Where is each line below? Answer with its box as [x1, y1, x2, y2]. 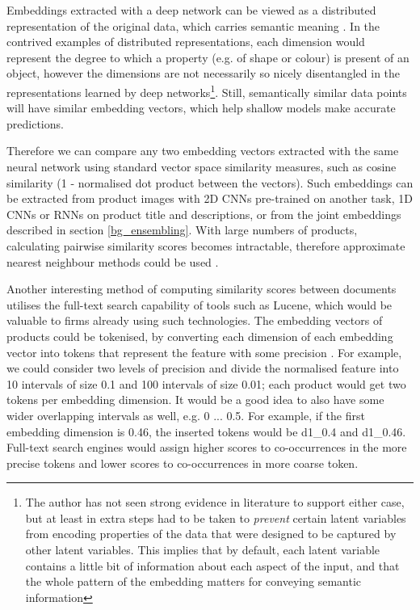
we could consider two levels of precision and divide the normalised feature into [6, 360, 399, 377]
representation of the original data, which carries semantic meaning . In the [6, 17, 380, 34]
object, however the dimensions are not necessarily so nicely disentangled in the [6, 65, 401, 82]
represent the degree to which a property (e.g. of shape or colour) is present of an [6, 48, 409, 65]
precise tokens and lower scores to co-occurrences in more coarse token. [6, 454, 359, 471]
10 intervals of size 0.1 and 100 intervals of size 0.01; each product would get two [6, 375, 406, 392]
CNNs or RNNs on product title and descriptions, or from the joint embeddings [6, 205, 401, 222]
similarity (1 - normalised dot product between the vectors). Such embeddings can [6, 174, 414, 191]
